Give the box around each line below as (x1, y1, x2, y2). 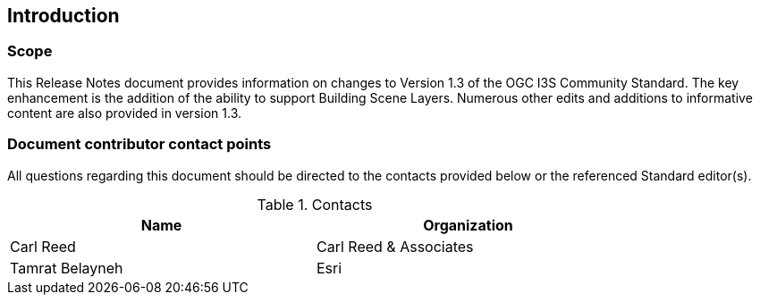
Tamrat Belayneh (10, 258, 123, 277)
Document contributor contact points (7, 135, 272, 154)
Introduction (7, 4, 120, 27)
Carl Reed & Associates (317, 237, 474, 256)
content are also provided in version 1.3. (7, 105, 241, 121)
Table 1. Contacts (257, 195, 373, 214)
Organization (423, 215, 513, 234)
